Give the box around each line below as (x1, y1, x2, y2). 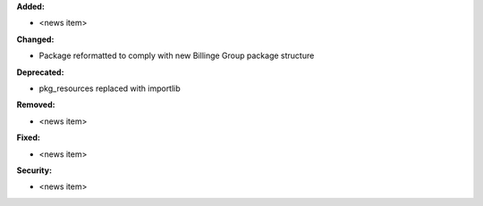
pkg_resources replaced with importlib (38, 83, 181, 94)
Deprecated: (16, 67, 64, 78)
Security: (16, 165, 53, 176)
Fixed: (16, 132, 40, 143)
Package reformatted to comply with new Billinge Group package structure (38, 50, 315, 62)
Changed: (16, 34, 55, 45)
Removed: (16, 99, 55, 111)
